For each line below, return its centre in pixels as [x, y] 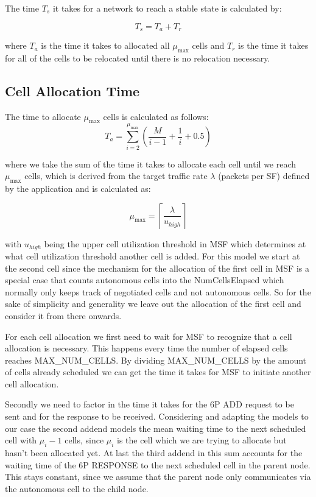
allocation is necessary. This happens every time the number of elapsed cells [146, 348]
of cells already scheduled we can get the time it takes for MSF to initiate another [158, 372]
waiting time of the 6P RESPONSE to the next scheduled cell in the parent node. [158, 464]
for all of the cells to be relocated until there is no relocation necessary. [138, 58]
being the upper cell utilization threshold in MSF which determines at [175, 243]
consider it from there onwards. [63, 315]
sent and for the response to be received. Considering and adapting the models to [157, 416]
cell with [21, 440]
